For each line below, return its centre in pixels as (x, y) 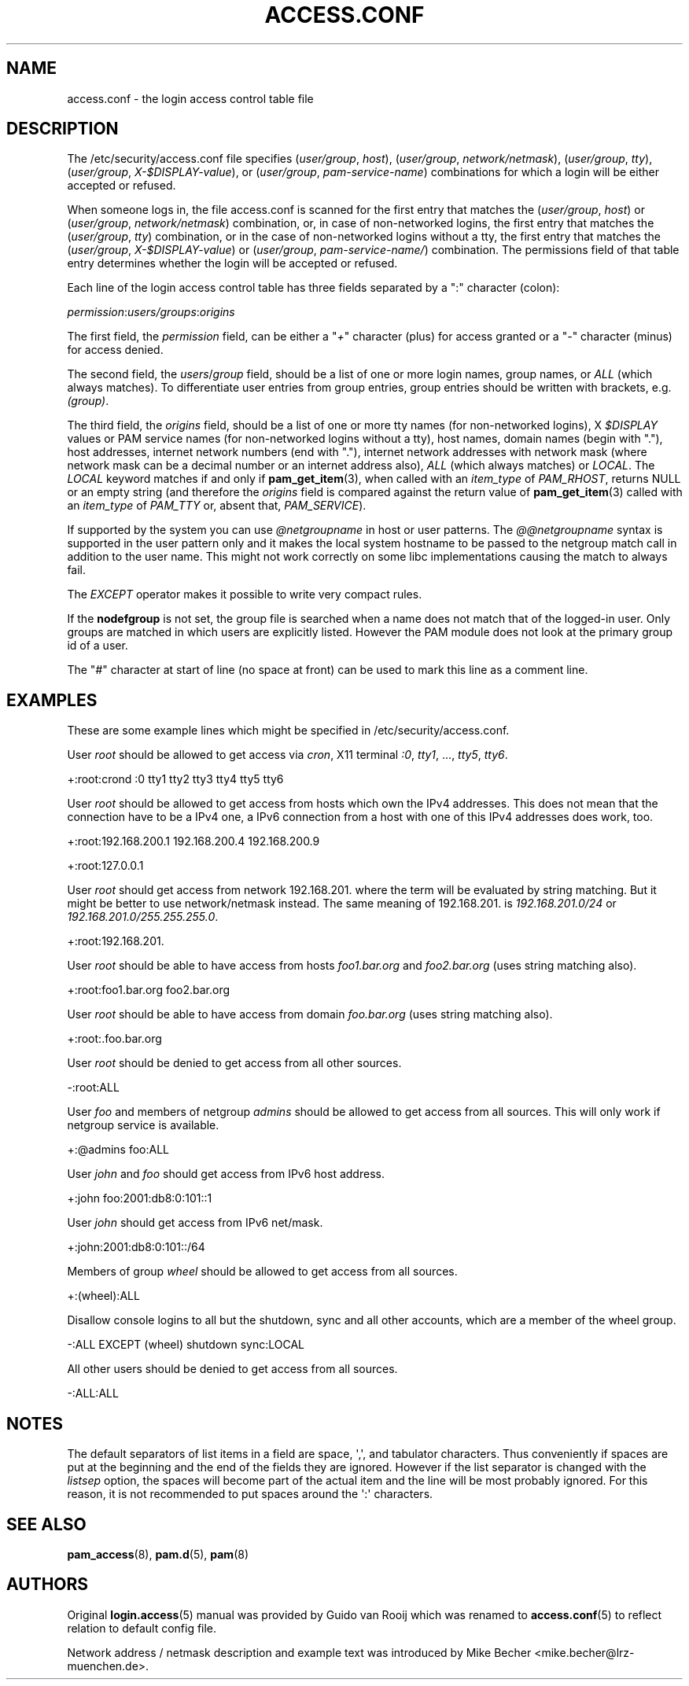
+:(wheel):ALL (103, 1296)
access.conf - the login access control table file (190, 98)
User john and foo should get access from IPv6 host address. (226, 1174)
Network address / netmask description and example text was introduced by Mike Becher (299, 1652)
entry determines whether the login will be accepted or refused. (232, 263)
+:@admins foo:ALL (118, 1150)
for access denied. (115, 350)
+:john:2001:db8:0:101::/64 (136, 1247)
